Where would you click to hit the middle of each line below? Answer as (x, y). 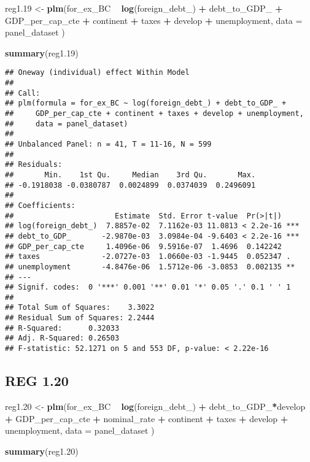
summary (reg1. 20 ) (42, 451)
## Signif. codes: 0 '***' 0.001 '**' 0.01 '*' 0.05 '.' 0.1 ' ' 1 (148, 287)
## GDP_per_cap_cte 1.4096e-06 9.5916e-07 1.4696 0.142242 (144, 246)
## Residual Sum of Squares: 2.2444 (80, 318)
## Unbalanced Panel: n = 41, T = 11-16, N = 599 (108, 144)
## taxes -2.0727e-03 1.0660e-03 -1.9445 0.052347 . (148, 257)
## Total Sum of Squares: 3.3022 (80, 308)
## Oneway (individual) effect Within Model (97, 73)
